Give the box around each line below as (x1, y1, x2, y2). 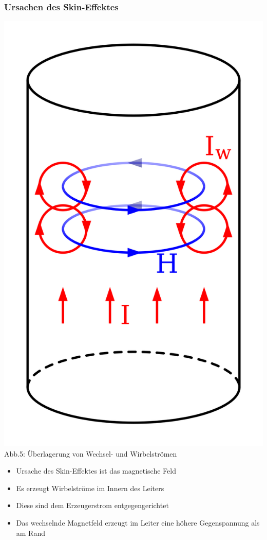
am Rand (16, 527, 45, 538)
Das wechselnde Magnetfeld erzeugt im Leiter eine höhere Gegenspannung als (16, 517, 260, 528)
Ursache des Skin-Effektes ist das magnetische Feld (16, 465, 176, 476)
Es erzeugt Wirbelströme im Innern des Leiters (16, 482, 164, 493)
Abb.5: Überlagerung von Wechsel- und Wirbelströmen (4, 448, 177, 459)
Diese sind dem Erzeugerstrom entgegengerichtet (16, 500, 169, 511)
